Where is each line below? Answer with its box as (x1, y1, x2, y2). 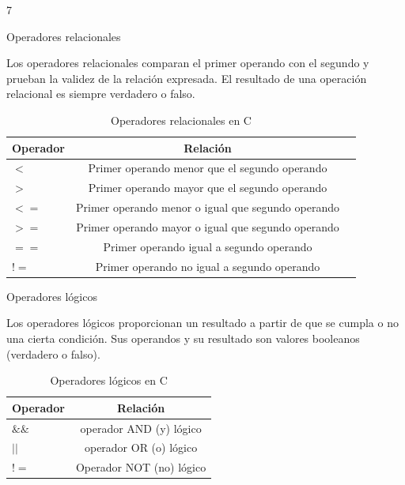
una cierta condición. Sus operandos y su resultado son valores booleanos (6, 329, 360, 346)
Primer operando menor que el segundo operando (88, 160, 327, 176)
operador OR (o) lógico (84, 439, 198, 456)
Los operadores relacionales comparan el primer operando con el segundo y (6, 55, 369, 71)
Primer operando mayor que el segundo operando (88, 179, 327, 196)
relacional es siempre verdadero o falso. (6, 85, 195, 102)
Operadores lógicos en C (50, 372, 168, 389)
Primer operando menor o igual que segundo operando (75, 199, 339, 216)
